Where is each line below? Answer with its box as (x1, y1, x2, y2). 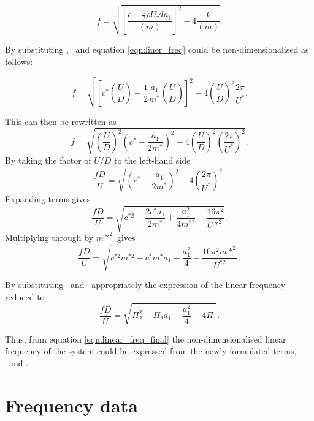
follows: (5, 55, 33, 67)
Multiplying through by (5, 230, 93, 243)
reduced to (5, 290, 45, 303)
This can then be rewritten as (5, 115, 117, 127)
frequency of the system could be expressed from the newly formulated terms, (5, 344, 297, 357)
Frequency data (5, 392, 138, 417)
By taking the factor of (5, 153, 91, 166)
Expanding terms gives (5, 192, 91, 205)
